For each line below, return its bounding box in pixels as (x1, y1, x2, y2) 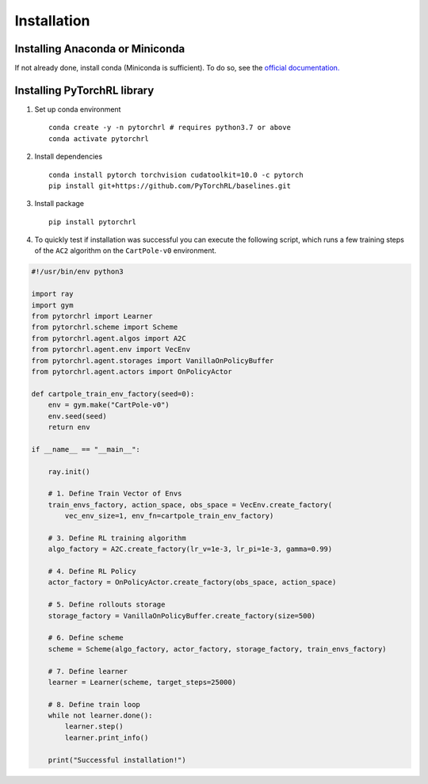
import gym (31, 300, 74, 309)
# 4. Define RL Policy (48, 567, 136, 576)
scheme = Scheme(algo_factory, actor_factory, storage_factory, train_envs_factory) (48, 644, 388, 653)
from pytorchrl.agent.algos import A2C (31, 334, 186, 342)
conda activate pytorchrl (48, 134, 150, 143)
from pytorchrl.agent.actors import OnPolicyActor (31, 367, 233, 376)
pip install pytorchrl (48, 217, 137, 226)
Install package (34, 199, 85, 208)
